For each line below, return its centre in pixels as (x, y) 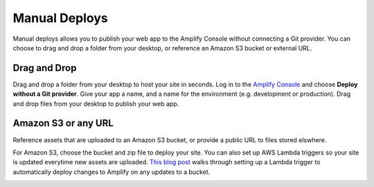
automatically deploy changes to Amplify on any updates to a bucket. (112, 172)
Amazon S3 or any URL (63, 123)
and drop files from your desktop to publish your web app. (96, 104)
